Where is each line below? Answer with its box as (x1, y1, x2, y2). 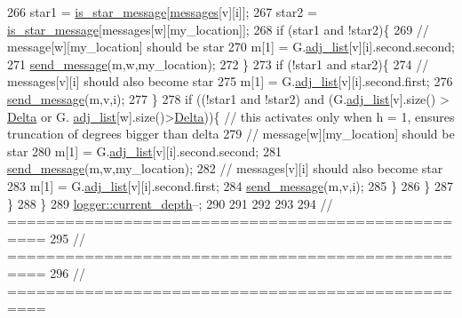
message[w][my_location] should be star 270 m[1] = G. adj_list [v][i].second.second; (7, 37, 455, 56)
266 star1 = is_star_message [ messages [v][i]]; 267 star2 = (7, 3, 317, 20)
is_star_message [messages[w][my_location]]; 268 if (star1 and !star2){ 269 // (7, 20, 429, 38)
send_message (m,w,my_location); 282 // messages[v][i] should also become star (7, 159, 443, 178)
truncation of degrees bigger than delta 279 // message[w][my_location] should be (7, 124, 455, 143)
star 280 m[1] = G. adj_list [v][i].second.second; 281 (7, 141, 282, 160)
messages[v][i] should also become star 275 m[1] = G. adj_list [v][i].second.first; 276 (7, 72, 453, 91)
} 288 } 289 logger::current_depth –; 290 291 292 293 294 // (7, 194, 333, 212)
